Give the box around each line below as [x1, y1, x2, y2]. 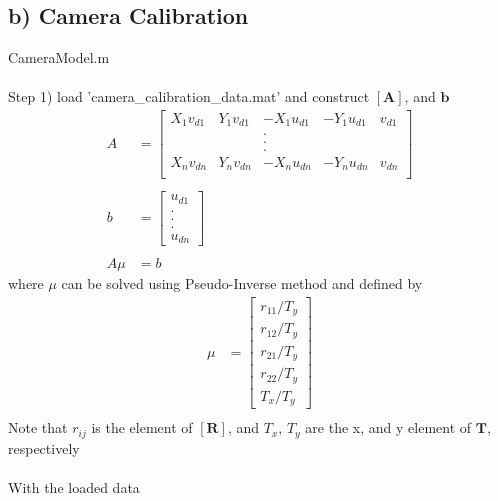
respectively [8, 437, 80, 458]
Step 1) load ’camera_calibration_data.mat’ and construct [8, 86, 370, 107]
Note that [8, 417, 68, 438]
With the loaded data [8, 477, 140, 498]
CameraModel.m [8, 47, 110, 68]
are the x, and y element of [305, 417, 472, 438]
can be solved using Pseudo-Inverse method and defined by [61, 273, 423, 294]
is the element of [91, 417, 193, 438]
